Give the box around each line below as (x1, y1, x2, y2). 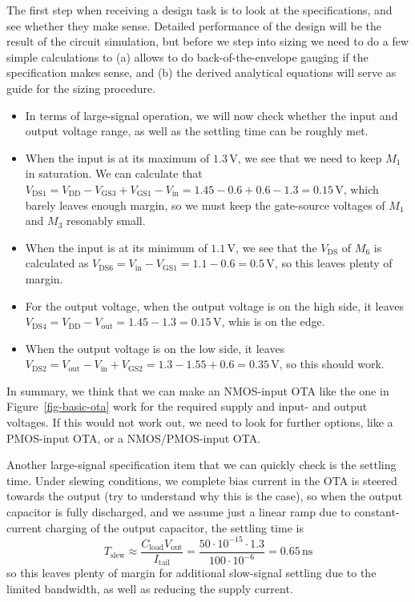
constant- (354, 504, 400, 520)
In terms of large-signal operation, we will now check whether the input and (25, 106, 398, 123)
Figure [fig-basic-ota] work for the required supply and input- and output (6, 398, 368, 415)
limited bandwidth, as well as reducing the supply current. (6, 580, 293, 596)
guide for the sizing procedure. (6, 79, 156, 96)
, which (343, 180, 379, 197)
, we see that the (236, 239, 317, 255)
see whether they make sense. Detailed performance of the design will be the (6, 17, 382, 34)
